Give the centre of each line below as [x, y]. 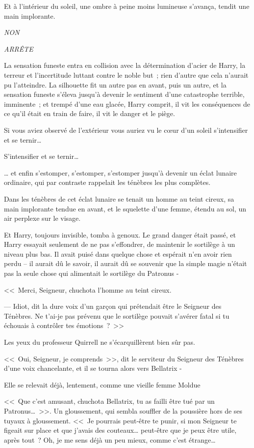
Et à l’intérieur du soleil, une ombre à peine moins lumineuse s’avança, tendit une [127, 6]
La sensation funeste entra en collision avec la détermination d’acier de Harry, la [125, 65]
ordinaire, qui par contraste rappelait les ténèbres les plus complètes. [107, 182]
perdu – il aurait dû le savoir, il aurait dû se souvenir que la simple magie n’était [126, 263]
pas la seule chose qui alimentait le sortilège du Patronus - [91, 273]
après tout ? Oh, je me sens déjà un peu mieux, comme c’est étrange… [110, 439]
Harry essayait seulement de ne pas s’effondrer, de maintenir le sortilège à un [120, 244]
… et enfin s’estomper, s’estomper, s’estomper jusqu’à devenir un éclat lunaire [120, 172]
